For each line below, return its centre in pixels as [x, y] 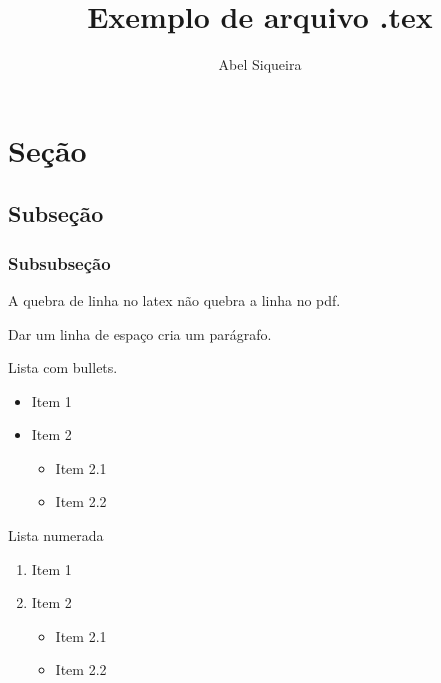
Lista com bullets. [63, 367]
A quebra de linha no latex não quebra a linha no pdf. [174, 299]
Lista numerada [56, 535]
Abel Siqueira [260, 64]
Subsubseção [59, 262]
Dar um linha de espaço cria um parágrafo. [140, 333]
